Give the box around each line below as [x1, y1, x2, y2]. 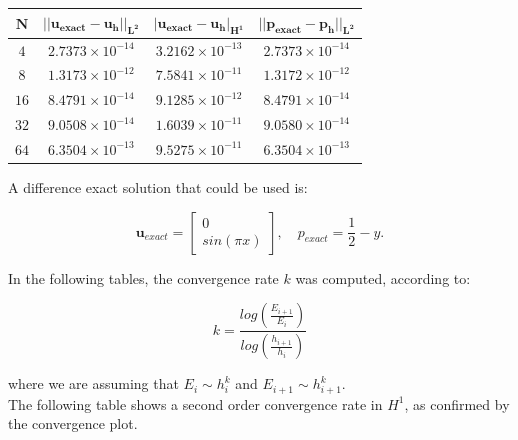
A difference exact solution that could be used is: [8, 177, 308, 198]
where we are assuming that [8, 373, 179, 394]
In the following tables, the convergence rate [8, 267, 279, 288]
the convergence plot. [8, 413, 138, 434]
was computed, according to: [295, 267, 471, 288]
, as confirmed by [404, 393, 510, 414]
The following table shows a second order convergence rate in [8, 393, 383, 414]
